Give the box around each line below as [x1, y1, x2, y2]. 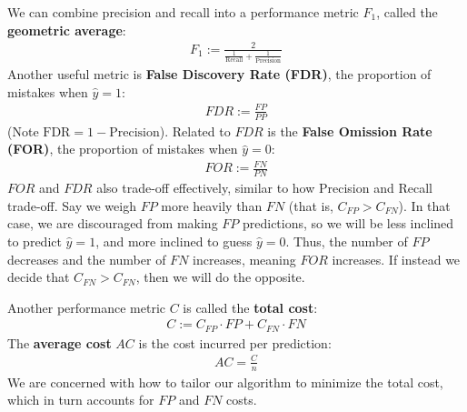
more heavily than [161, 196, 263, 215]
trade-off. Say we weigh [7, 196, 136, 215]
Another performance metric [7, 297, 165, 317]
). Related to [159, 121, 231, 140]
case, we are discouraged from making [7, 214, 218, 233]
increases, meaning [193, 249, 296, 268]
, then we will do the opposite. [135, 267, 305, 286]
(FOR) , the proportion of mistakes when [7, 139, 238, 158]
